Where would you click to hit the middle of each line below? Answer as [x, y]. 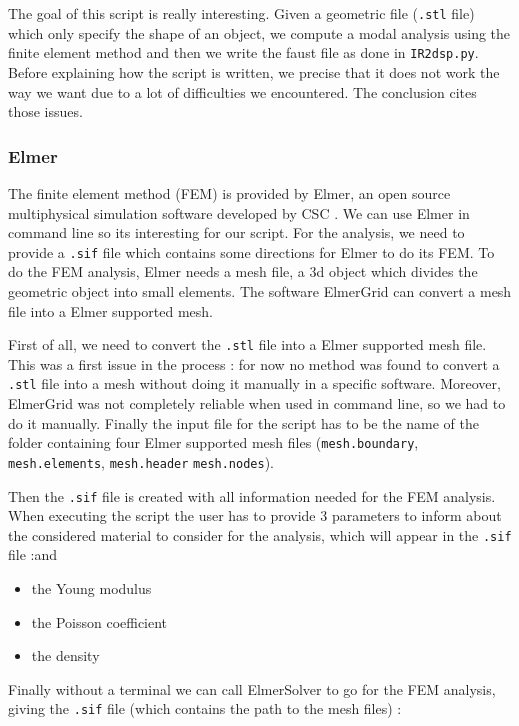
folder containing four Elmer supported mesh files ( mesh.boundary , [213, 442]
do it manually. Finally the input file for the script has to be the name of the [244, 422]
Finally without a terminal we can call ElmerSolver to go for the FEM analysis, [252, 688]
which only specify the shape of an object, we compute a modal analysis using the [259, 32]
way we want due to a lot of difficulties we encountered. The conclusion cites [242, 91]
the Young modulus [91, 588]
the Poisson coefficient [99, 621]
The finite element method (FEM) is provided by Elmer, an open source [229, 192]
